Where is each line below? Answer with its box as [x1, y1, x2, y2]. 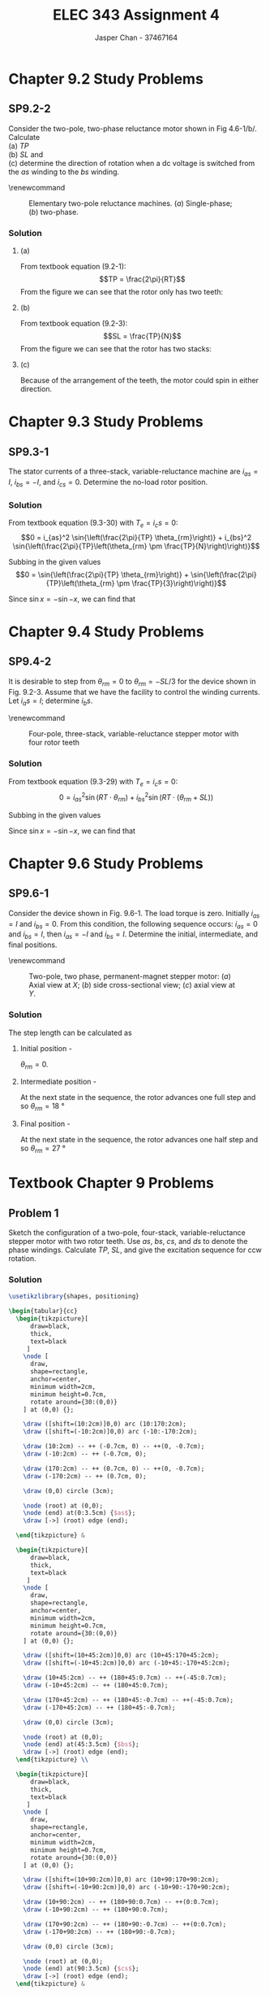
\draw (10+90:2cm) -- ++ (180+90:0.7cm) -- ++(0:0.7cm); [23, 1898, 220, 1906]
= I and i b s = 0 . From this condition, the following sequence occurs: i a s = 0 [8, 919, 258, 931]
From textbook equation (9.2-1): [19, 262, 126, 272]
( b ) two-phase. [28, 207, 79, 216]
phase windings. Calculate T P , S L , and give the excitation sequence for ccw [8, 1245, 262, 1255]
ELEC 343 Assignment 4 [52, 6, 221, 24]
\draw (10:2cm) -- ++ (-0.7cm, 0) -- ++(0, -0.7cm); [23, 1443, 205, 1451]
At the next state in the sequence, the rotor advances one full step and [19, 1093, 256, 1102]
